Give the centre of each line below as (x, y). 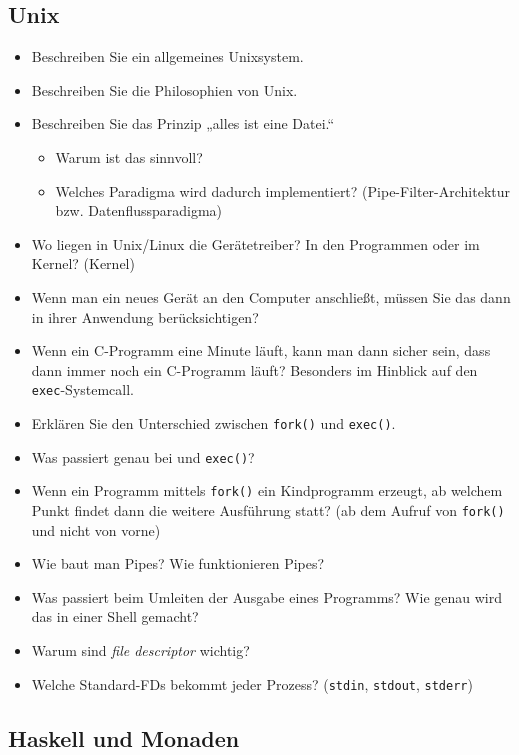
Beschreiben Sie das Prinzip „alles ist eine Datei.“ (183, 123)
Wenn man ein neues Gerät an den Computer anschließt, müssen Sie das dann (271, 296)
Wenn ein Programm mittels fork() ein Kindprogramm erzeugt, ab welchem (267, 490)
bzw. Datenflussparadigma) (139, 210)
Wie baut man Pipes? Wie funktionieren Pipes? (178, 563)
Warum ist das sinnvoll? (129, 156)
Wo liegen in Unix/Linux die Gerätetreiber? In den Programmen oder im (255, 243)
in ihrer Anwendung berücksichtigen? (145, 316)
